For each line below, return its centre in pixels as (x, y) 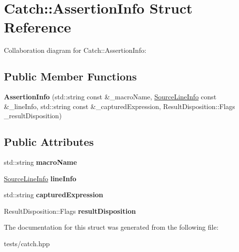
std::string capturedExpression (54, 195)
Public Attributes (49, 142)
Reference (38, 27)
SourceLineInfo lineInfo (40, 178)
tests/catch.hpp (27, 244)
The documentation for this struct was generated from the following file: (111, 227)
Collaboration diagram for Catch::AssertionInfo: (75, 50)
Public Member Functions (70, 76)
